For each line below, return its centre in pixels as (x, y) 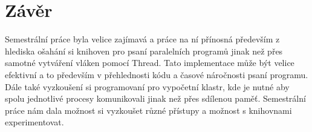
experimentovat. (34, 122)
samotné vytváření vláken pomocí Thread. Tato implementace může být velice (150, 63)
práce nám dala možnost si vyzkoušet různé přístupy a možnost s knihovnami (148, 110)
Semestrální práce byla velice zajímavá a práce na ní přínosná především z (142, 39)
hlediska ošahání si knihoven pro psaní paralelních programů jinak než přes (144, 51)
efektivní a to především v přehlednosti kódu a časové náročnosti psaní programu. (157, 74)
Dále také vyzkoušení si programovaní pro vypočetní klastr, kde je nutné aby (147, 86)
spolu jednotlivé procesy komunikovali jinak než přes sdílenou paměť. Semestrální (155, 98)
